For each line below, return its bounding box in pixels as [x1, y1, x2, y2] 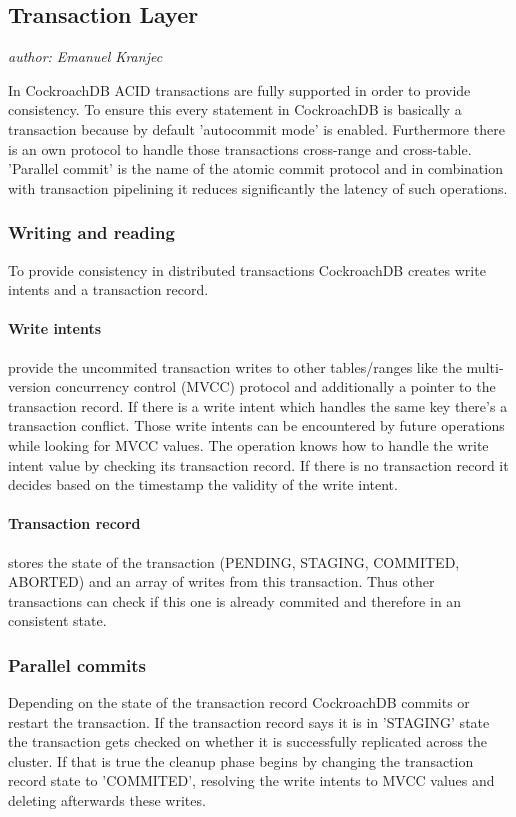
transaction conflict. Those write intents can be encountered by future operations [8, 415, 505, 436]
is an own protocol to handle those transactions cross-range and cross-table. [8, 138, 472, 159]
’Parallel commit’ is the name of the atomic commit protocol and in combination [8, 158, 503, 179]
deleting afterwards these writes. [8, 790, 206, 811]
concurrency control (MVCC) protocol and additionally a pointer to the [55, 376, 496, 397]
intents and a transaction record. [8, 279, 209, 300]
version [8, 376, 51, 397]
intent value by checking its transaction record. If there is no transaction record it [8, 454, 509, 475]
